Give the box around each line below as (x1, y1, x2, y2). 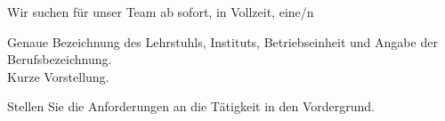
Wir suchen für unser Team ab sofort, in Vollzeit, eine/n (7, 3, 314, 20)
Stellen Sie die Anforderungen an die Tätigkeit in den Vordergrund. (7, 97, 375, 116)
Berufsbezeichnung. (7, 50, 112, 69)
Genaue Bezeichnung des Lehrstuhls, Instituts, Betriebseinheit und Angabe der (7, 32, 438, 51)
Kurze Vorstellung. (7, 67, 109, 85)
